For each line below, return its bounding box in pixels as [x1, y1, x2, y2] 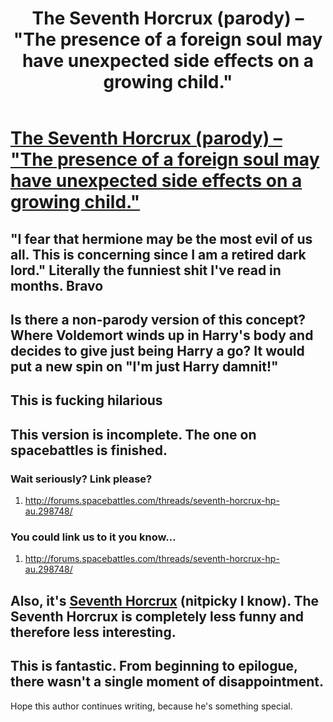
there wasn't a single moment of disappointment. [10, 673, 324, 691]
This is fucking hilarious [10, 392, 163, 409]
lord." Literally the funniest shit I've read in [10, 262, 282, 279]
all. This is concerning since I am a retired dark [10, 246, 307, 263]
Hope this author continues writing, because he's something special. [10, 700, 293, 712]
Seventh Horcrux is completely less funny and [10, 608, 305, 625]
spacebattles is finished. [10, 442, 168, 459]
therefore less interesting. [10, 623, 177, 641]
